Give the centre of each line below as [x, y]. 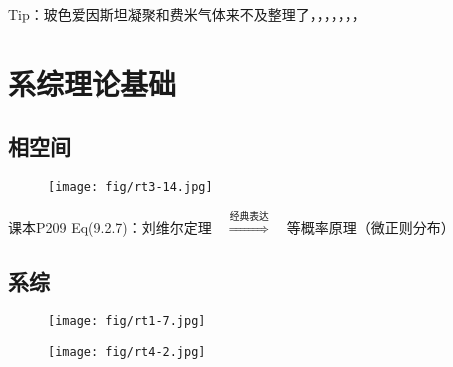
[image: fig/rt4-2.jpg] [127, 352]
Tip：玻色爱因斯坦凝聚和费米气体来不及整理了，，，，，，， [187, 14]
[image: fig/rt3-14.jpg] [130, 187]
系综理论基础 [92, 82]
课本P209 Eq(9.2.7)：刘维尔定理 [110, 226]
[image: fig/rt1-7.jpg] [127, 321]
